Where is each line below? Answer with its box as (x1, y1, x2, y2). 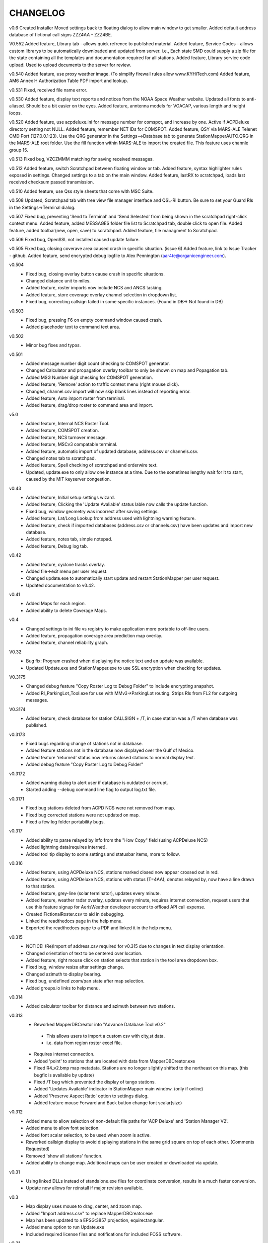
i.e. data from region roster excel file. (46, 1040, 122, 1046)
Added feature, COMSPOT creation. (26, 428, 99, 434)
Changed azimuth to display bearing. (26, 971, 102, 977)
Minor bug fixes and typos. (26, 342, 81, 348)
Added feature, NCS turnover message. (26, 434, 107, 440)
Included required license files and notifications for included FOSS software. (26, 1231, 182, 1237)
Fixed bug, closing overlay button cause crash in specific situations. (26, 271, 165, 277)
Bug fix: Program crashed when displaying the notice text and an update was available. (26, 658, 204, 664)
